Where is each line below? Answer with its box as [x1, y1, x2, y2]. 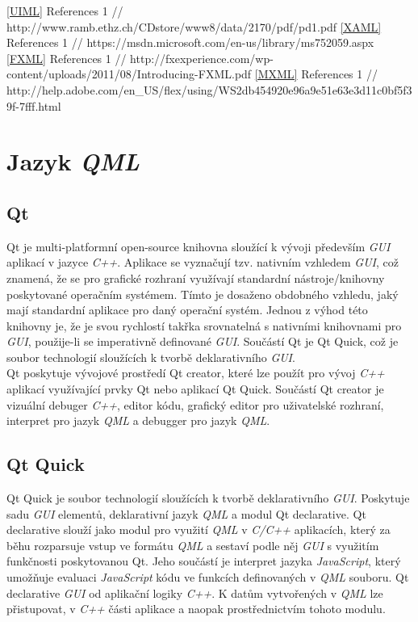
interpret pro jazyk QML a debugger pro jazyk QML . [6, 412, 270, 429]
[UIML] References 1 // [6, 2, 123, 19]
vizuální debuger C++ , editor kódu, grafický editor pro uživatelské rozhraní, [6, 396, 384, 413]
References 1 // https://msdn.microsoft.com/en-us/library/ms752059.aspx [6, 34, 374, 51]
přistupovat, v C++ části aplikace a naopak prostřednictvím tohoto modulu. [6, 600, 386, 617]
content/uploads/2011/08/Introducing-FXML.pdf [6, 65, 252, 82]
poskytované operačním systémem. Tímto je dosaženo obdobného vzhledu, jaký [6, 285, 399, 302]
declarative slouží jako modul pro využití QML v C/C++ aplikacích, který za [6, 521, 391, 538]
